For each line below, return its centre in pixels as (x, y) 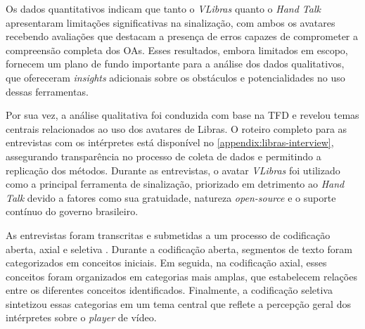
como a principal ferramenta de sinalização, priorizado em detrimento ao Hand (175, 184)
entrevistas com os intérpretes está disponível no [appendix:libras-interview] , (170, 142)
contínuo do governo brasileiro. (72, 211)
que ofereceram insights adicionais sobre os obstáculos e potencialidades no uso (175, 77)
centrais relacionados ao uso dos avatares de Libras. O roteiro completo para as (177, 128)
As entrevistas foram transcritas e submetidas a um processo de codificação (168, 234)
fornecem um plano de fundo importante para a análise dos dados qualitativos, (175, 64)
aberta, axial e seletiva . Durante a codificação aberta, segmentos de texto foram (179, 249)
